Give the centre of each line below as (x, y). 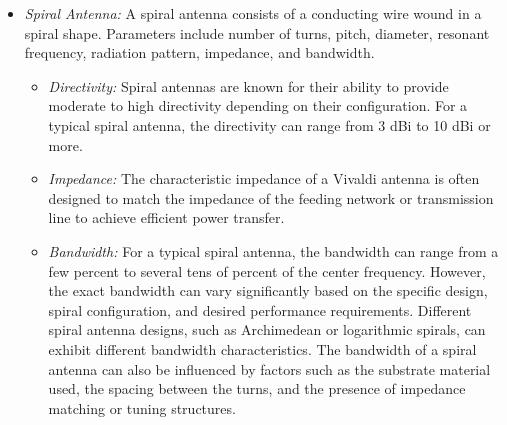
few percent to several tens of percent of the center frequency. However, (267, 270)
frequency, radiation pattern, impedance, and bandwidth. (199, 52)
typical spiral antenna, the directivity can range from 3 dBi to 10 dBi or (269, 124)
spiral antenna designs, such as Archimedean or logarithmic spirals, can (267, 329)
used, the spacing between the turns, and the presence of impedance (257, 388)
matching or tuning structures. (142, 407)
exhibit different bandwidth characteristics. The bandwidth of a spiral (262, 348)
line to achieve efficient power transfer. (166, 217)
